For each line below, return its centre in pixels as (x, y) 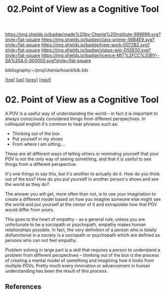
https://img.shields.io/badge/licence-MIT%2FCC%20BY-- (100, 55)
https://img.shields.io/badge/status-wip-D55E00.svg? (96, 50)
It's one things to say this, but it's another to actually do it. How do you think (83, 174)
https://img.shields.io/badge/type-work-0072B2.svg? (96, 45)
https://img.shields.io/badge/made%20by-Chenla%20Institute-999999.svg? (83, 34)
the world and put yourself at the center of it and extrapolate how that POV (81, 204)
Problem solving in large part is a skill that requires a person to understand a (83, 250)
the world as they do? (27, 185)
